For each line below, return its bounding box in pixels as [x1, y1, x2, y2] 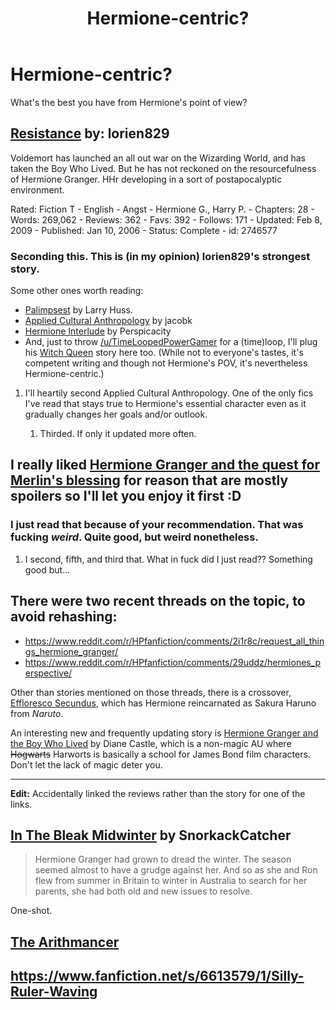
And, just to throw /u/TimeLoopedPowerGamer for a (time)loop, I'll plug [24, 336, 318, 348]
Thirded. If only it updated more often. [39, 428, 197, 440]
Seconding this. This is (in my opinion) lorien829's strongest [10, 249, 311, 263]
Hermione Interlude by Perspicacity [24, 325, 172, 337]
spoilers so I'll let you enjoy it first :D [10, 488, 242, 505]
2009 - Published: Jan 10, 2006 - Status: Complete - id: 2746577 [10, 224, 278, 236]
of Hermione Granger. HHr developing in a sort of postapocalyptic [10, 173, 283, 185]
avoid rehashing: [10, 608, 118, 626]
